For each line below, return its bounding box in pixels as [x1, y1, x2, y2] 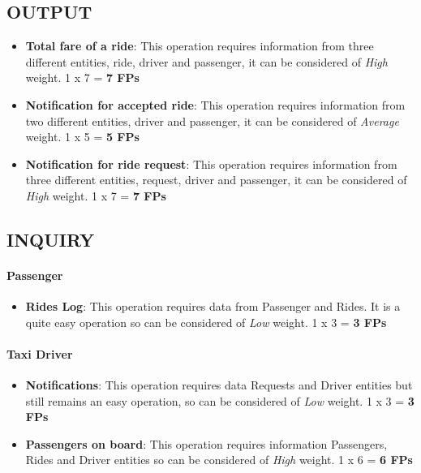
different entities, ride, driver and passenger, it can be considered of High [25, 53, 388, 70]
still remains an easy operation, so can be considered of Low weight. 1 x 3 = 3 [25, 392, 415, 409]
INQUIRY [6, 226, 95, 252]
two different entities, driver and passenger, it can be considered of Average [25, 112, 399, 129]
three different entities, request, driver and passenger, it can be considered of [25, 171, 407, 188]
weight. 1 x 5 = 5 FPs [25, 128, 140, 145]
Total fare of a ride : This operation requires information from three [25, 37, 374, 54]
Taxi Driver [6, 345, 73, 362]
